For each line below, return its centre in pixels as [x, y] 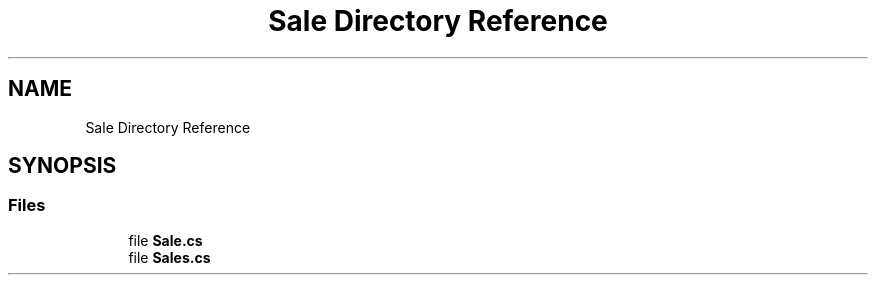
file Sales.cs [169, 257]
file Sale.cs [165, 240]
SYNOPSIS [62, 166]
